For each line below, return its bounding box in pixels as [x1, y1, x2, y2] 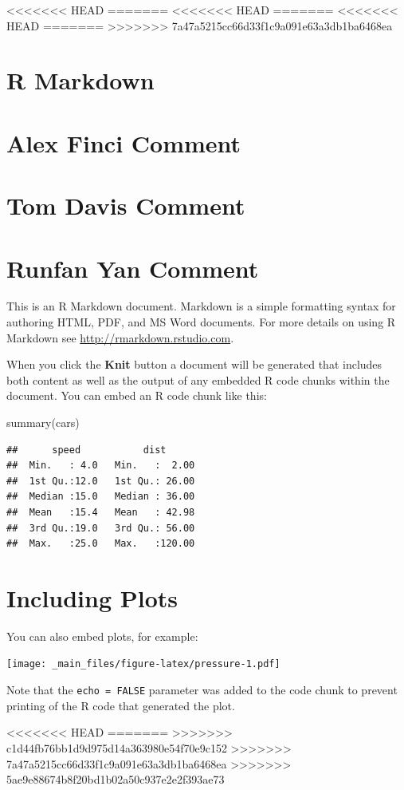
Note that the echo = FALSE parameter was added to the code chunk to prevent [6, 681, 398, 698]
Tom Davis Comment [6, 189, 245, 222]
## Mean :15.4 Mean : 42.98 [6, 506, 195, 518]
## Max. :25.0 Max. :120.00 [6, 538, 195, 550]
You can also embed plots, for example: [6, 627, 198, 644]
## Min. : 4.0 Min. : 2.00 [6, 460, 195, 472]
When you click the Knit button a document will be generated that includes [6, 356, 382, 373]
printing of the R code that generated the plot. [6, 697, 235, 713]
